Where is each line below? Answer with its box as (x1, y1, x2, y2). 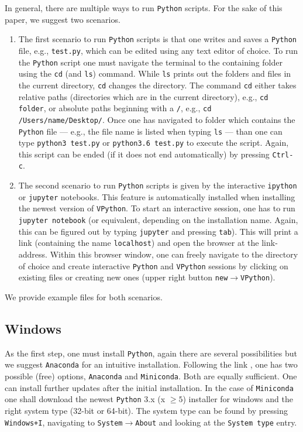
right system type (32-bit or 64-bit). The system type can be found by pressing (5, 404, 288, 417)
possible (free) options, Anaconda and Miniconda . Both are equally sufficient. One (5, 370, 297, 382)
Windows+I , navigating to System (5, 416, 123, 428)
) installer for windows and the (183, 393, 293, 405)
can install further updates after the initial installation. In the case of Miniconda (5, 381, 294, 393)
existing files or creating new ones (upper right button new (18, 271, 228, 283)
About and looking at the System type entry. (135, 416, 297, 428)
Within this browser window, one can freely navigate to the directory (50, 248, 298, 260)
